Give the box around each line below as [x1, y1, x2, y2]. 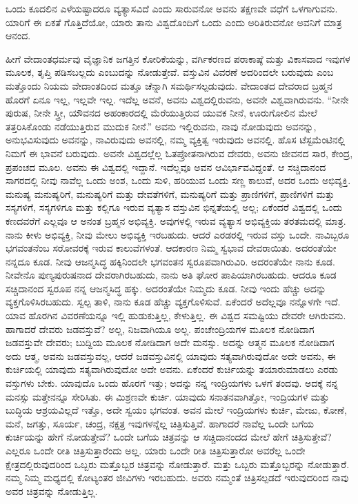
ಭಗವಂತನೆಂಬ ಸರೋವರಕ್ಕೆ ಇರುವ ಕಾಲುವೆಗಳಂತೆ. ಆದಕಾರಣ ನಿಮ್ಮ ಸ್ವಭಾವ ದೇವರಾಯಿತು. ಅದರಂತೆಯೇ [6, 241, 337, 255]
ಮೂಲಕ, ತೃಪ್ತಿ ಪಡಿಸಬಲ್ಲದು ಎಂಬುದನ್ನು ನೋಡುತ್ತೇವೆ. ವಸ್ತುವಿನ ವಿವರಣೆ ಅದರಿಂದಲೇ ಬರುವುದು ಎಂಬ [6, 65, 334, 79]
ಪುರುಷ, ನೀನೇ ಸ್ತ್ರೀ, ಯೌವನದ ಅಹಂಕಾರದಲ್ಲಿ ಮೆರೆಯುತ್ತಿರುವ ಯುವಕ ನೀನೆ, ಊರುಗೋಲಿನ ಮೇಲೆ [6, 105, 317, 120]
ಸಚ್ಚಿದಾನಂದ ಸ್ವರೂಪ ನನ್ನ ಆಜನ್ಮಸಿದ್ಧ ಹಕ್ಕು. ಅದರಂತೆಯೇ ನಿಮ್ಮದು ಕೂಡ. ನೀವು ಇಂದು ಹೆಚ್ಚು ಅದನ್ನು [6, 281, 326, 295]
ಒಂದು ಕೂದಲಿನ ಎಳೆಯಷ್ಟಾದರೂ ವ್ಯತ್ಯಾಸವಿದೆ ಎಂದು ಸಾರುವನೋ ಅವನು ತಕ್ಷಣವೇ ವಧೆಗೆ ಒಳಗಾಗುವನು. [6, 1, 338, 15]
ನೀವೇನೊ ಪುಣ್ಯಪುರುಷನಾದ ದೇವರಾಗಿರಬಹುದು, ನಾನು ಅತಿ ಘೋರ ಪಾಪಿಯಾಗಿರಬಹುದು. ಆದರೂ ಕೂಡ [6, 268, 337, 282]
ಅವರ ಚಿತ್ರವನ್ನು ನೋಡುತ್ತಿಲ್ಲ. [6, 483, 98, 498]
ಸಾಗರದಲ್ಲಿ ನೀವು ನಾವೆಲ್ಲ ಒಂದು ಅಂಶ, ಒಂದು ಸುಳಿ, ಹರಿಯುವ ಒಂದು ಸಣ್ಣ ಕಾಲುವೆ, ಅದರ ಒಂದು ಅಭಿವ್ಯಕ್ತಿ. [6, 173, 351, 188]
